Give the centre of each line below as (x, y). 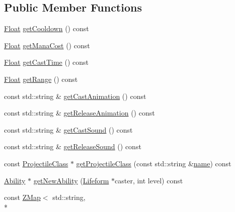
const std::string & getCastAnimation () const (75, 96)
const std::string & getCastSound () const (68, 129)
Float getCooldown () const (47, 28)
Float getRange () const (41, 79)
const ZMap (22, 197)
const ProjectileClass (36, 163)
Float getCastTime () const (46, 62)
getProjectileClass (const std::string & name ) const (154, 163)
